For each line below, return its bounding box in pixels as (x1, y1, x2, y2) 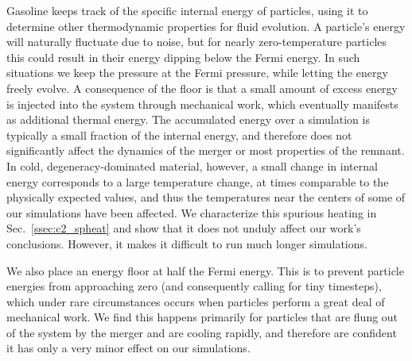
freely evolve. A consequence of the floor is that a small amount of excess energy (6, 79, 398, 96)
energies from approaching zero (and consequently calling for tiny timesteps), (6, 278, 382, 294)
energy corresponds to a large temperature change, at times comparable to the (6, 173, 389, 190)
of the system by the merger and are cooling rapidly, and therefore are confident (6, 324, 397, 340)
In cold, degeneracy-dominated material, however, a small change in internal (6, 157, 378, 174)
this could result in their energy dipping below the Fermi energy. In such (6, 48, 360, 65)
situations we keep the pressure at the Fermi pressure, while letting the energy (6, 64, 388, 81)
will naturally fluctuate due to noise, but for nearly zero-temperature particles (6, 33, 387, 50)
